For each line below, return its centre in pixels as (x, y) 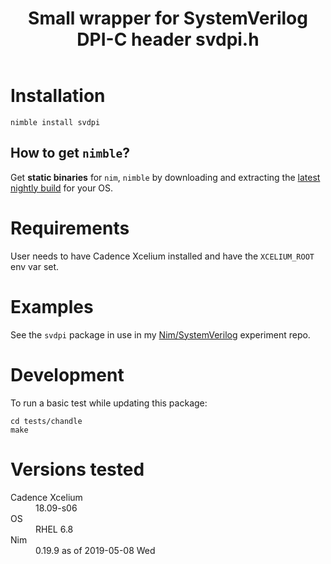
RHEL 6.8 (54, 529)
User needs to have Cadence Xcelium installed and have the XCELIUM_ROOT (162, 256)
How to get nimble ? (70, 153)
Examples (52, 306)
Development (67, 374)
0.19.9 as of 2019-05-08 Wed (95, 550)
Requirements (70, 228)
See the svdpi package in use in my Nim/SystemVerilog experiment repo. (160, 334)
